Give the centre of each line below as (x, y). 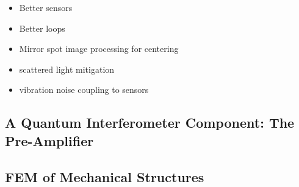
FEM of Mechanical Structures (105, 176)
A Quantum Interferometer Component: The (150, 123)
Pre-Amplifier (49, 140)
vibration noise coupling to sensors (84, 90)
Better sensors (46, 7)
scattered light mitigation (67, 69)
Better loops (42, 28)
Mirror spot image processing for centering (99, 49)
